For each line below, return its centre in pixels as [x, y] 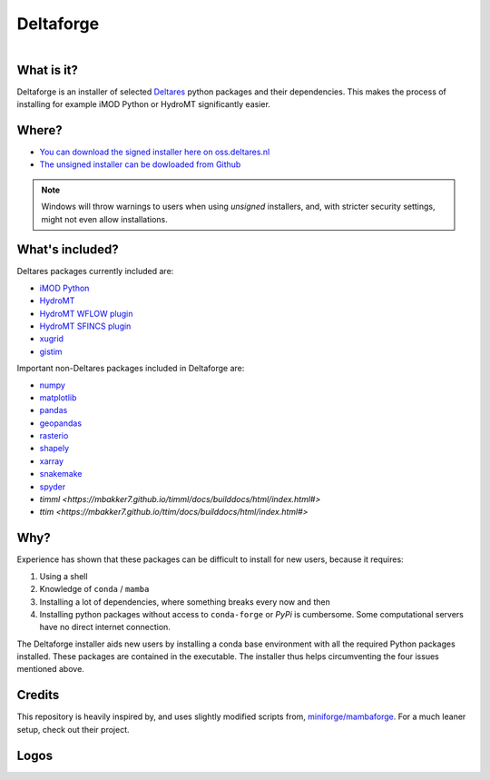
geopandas [60, 423]
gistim [51, 351]
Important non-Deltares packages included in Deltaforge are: [131, 369]
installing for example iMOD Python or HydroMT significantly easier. [144, 104]
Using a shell [64, 576]
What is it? [48, 69]
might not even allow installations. [104, 219]
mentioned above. [51, 669]
